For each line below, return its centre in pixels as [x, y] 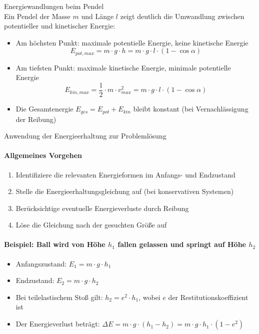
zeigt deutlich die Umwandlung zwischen [182, 16]
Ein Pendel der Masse [37, 16]
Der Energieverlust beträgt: [58, 324]
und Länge [97, 16]
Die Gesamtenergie [44, 109]
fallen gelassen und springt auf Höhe [182, 244]
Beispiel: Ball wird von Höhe [55, 244]
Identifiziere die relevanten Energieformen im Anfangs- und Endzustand [125, 174]
